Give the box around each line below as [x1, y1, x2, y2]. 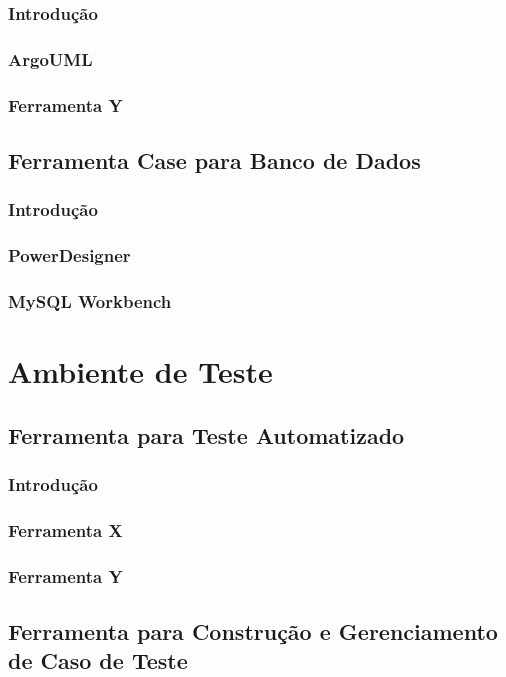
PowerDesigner [8, 243, 131, 268]
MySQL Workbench [8, 288, 172, 313]
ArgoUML [8, 46, 93, 71]
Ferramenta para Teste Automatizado [8, 419, 405, 450]
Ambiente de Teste [8, 351, 273, 392]
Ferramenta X [8, 517, 123, 542]
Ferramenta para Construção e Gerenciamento [8, 615, 498, 646]
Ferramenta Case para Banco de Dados [8, 144, 421, 175]
